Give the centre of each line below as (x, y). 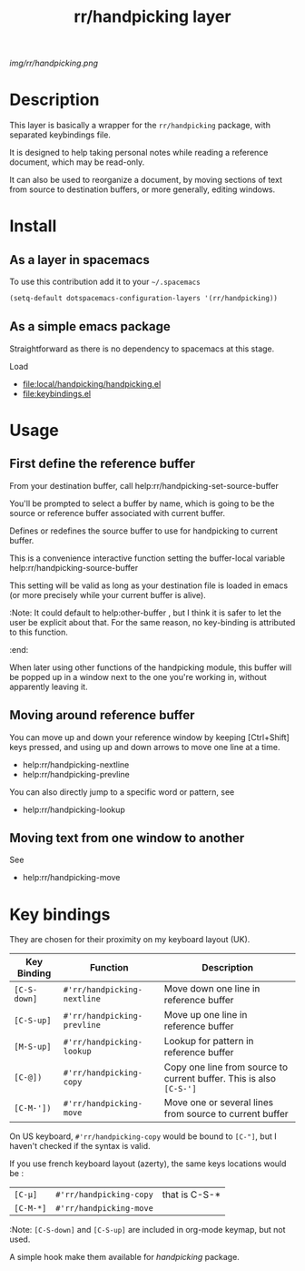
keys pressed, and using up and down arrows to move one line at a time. (145, 747)
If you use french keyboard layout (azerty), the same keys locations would (148, 1164)
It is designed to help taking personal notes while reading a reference (139, 153)
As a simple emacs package (90, 326)
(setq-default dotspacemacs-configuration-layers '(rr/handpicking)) (144, 299)
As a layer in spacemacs (79, 260)
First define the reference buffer (103, 464)
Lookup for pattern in (209, 1042)
